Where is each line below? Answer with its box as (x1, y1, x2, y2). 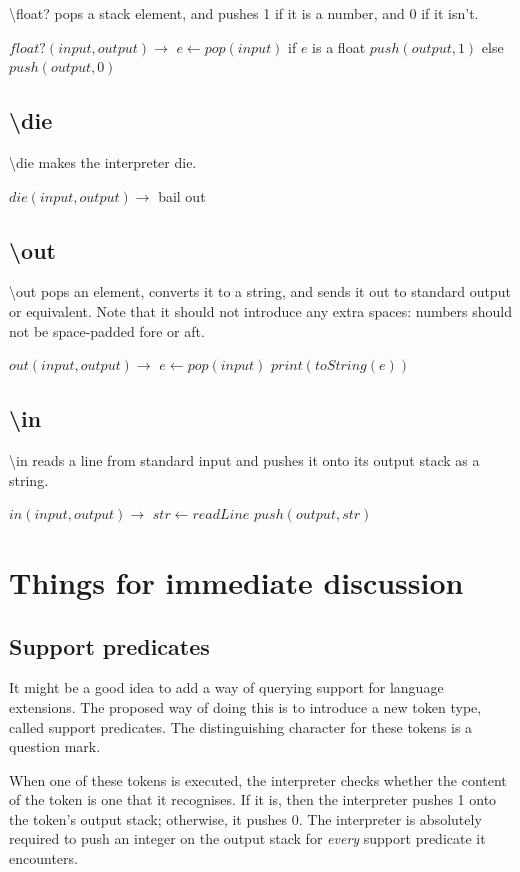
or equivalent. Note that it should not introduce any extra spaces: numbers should (9, 300, 513, 321)
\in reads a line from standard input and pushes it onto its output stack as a (9, 449, 480, 470)
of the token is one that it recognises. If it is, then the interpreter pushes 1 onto (9, 789, 497, 810)
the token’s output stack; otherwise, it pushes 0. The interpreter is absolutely (9, 808, 482, 829)
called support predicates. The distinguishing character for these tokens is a (9, 716, 473, 737)
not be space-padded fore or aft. (9, 320, 205, 341)
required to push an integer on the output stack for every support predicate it (9, 828, 486, 849)
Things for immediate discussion (9, 561, 464, 602)
